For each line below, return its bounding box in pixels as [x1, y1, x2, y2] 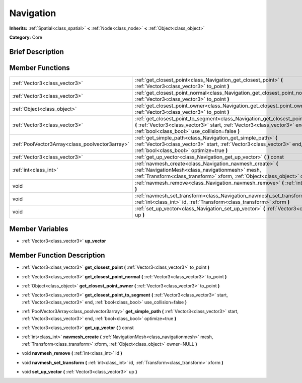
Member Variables [9, 224, 68, 234]
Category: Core [9, 34, 43, 40]
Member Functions [9, 63, 70, 72]
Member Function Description [9, 251, 105, 260]
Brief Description [9, 47, 64, 56]
